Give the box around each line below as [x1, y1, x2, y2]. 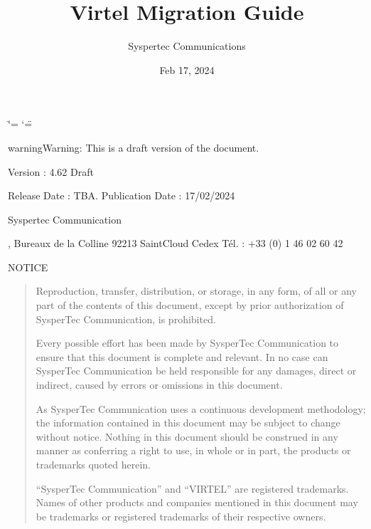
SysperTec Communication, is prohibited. [36, 311, 216, 326]
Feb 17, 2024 [159, 62, 215, 77]
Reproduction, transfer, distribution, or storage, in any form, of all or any [36, 283, 357, 298]
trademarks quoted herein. [36, 457, 151, 471]
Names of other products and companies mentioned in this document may [36, 495, 358, 510]
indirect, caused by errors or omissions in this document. [36, 377, 283, 392]
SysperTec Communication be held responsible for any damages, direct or [36, 363, 357, 378]
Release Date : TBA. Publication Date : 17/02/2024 [8, 188, 235, 203]
